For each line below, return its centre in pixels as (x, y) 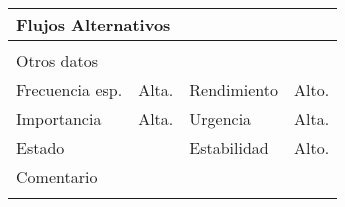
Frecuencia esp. (69, 89)
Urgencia (220, 118)
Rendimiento (233, 89)
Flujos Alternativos (93, 24)
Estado (40, 147)
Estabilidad (229, 147)
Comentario (57, 176)
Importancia (59, 118)
